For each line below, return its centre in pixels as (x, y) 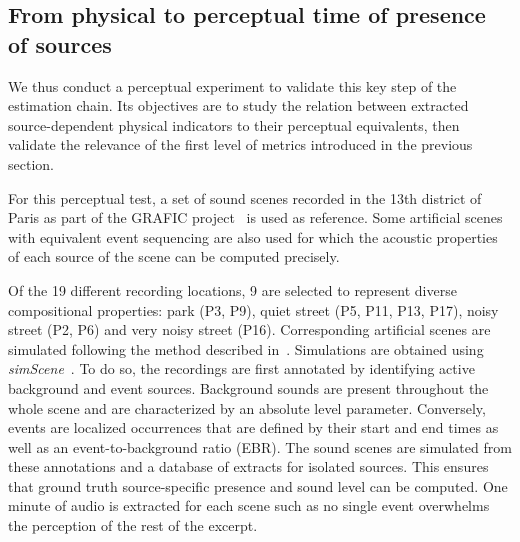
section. (31, 163)
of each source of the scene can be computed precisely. (174, 256)
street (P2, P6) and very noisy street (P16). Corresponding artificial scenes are (249, 329)
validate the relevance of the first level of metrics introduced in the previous (240, 144)
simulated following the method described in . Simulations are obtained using (246, 348)
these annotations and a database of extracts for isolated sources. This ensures (248, 466)
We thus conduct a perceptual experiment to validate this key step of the (232, 85)
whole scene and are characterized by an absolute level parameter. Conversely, (247, 407)
